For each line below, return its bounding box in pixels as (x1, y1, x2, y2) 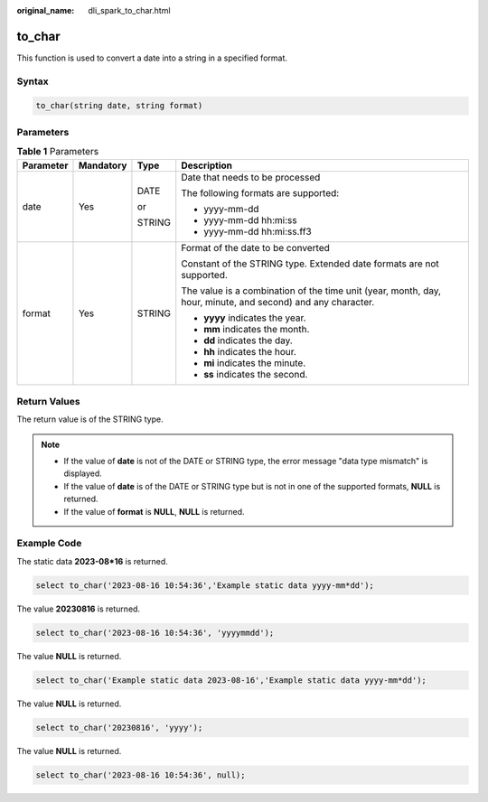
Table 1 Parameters (16, 145, 99, 158)
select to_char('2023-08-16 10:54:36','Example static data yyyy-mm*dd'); (35, 580, 375, 591)
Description (181, 159, 233, 172)
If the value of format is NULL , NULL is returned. (63, 506, 245, 517)
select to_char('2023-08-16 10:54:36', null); (35, 769, 246, 780)
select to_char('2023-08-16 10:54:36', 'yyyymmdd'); (35, 628, 275, 638)
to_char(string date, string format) (35, 100, 203, 111)
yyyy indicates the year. (203, 312, 306, 324)
